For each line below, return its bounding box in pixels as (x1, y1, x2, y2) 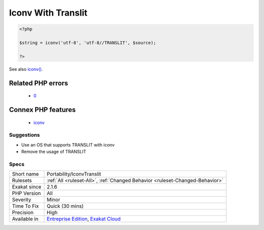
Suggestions (9, 132, 40, 139)
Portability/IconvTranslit (46, 171, 101, 178)
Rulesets (12, 177, 32, 184)
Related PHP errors (9, 79, 68, 87)
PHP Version (12, 190, 41, 197)
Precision (12, 209, 34, 216)
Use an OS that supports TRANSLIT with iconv (21, 142, 115, 147)
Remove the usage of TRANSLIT (21, 149, 87, 155)
